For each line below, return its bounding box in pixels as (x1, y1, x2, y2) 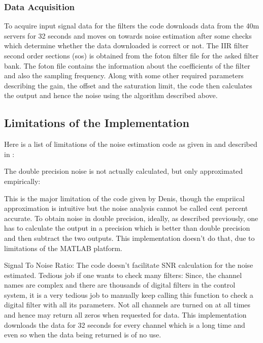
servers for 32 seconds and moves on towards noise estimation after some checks (4, 30, 252, 41)
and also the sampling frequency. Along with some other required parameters (4, 70, 244, 81)
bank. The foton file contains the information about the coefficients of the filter (4, 60, 250, 71)
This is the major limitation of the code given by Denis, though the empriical (4, 193, 245, 203)
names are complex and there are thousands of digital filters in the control (4, 279, 236, 290)
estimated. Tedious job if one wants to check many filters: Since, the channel (4, 269, 242, 280)
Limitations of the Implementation (4, 115, 189, 131)
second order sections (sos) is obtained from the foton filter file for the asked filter (4, 50, 259, 60)
